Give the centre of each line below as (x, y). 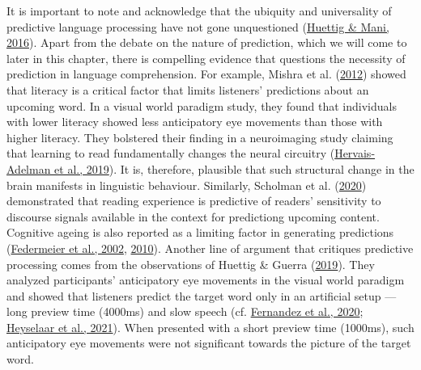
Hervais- (355, 153)
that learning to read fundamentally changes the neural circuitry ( (171, 153)
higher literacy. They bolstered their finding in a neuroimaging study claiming (200, 137)
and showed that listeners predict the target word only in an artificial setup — (202, 295)
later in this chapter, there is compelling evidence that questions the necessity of (206, 58)
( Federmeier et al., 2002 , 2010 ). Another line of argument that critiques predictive (210, 248)
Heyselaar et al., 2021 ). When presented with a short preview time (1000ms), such (210, 327)
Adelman (29, 168)
